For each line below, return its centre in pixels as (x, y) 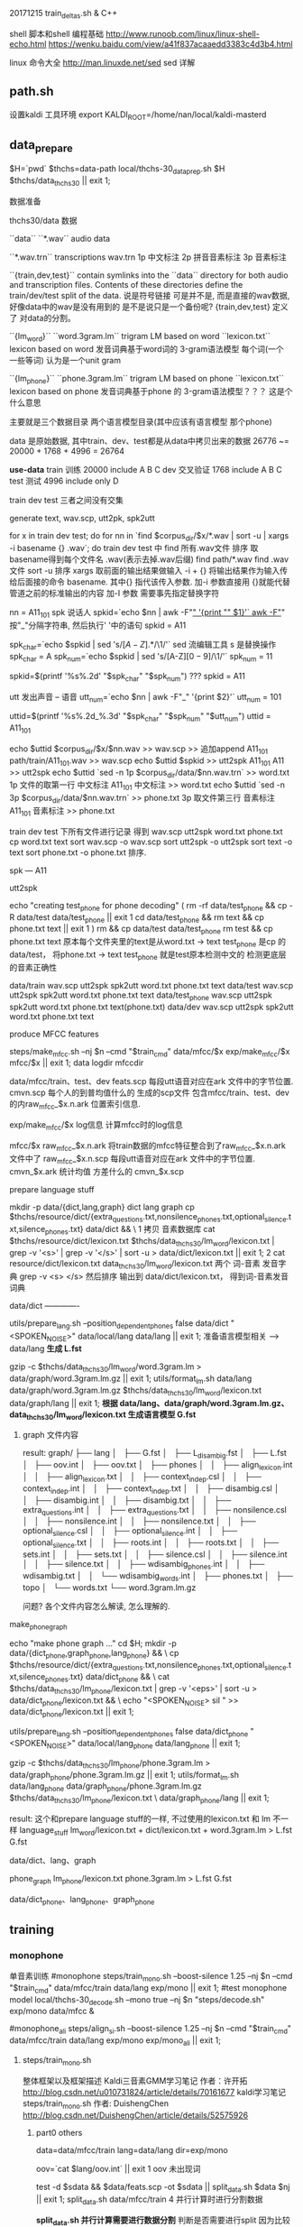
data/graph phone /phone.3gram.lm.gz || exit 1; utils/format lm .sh (124, 1776)
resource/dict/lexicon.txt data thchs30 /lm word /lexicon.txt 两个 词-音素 (135, 1264)
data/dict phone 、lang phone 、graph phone (82, 1900)
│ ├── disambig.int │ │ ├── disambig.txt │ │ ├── (127, 1500)
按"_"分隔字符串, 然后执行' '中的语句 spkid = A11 (98, 625)
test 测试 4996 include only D (64, 481)
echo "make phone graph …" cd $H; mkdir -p (93, 1643)
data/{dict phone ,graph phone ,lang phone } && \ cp (94, 1654)
